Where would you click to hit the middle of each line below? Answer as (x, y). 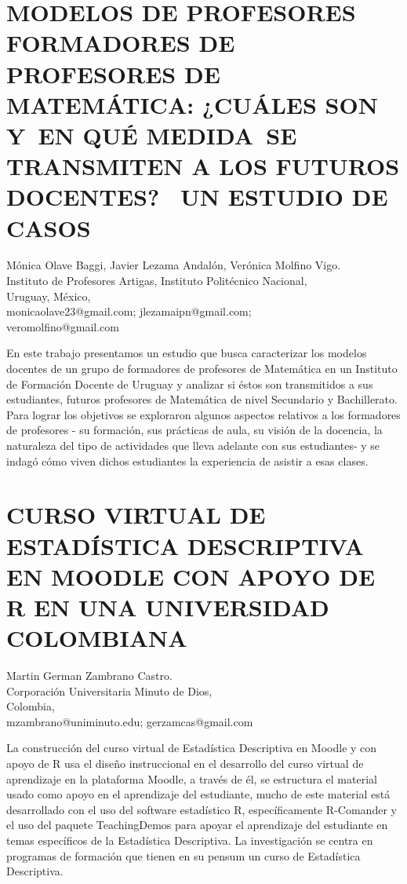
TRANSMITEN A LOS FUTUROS (203, 166)
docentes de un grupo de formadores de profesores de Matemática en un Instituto (202, 368)
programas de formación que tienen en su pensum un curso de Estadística (184, 855)
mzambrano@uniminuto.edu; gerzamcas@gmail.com (130, 721)
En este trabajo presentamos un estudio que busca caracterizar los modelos (187, 353)
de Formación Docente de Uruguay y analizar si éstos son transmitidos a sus (190, 384)
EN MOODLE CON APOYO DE (191, 576)
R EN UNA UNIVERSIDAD (168, 606)
